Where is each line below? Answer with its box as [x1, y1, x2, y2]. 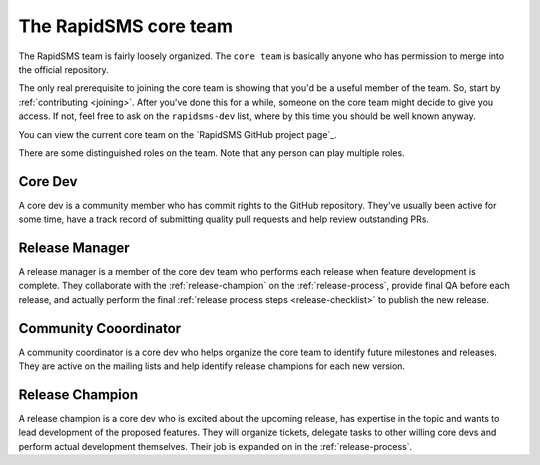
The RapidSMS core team [18, 15, 234, 37]
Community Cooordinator [18, 320, 182, 337]
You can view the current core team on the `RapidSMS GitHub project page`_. [18, 128, 337, 140]
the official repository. [18, 63, 109, 75]
